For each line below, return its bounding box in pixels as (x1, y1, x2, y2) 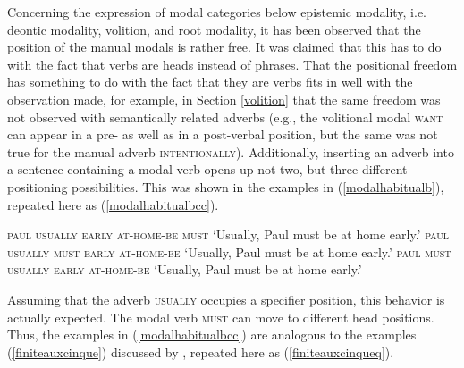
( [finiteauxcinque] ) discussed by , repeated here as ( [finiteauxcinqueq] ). (7, 342, 394, 361)
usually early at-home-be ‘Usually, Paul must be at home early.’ (7, 260, 362, 279)
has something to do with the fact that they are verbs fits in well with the (7, 72, 413, 91)
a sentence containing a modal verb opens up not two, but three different (7, 160, 408, 179)
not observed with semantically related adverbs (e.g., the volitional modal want (7, 107, 443, 126)
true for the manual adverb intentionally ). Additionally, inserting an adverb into (7, 142, 454, 161)
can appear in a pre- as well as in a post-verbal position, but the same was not (7, 125, 438, 144)
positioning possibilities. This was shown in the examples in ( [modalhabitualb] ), (7, 177, 444, 196)
